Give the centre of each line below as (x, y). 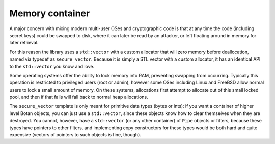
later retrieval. (24, 43)
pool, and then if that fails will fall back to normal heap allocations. (79, 97)
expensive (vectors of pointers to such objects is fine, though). (75, 135)
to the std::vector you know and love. (52, 66)
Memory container (50, 13)
